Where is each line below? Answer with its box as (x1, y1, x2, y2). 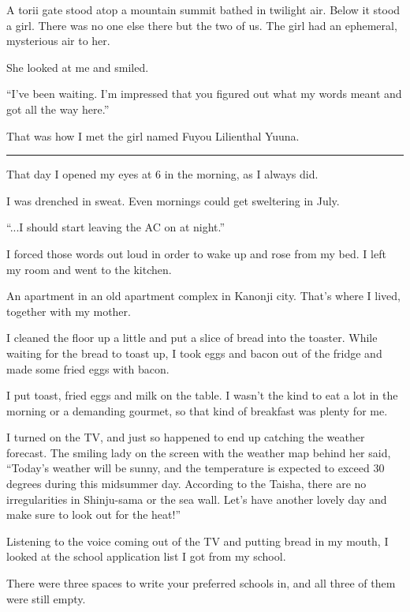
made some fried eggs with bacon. (6, 360, 170, 377)
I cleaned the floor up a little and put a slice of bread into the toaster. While (6, 329, 378, 346)
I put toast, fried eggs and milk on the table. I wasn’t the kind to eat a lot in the (6, 387, 398, 404)
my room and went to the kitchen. (6, 261, 172, 277)
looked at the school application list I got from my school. (6, 548, 286, 565)
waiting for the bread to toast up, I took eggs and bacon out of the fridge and (6, 344, 382, 361)
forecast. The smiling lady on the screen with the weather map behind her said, (6, 444, 391, 460)
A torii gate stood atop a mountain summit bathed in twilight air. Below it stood (6, 2, 401, 17)
